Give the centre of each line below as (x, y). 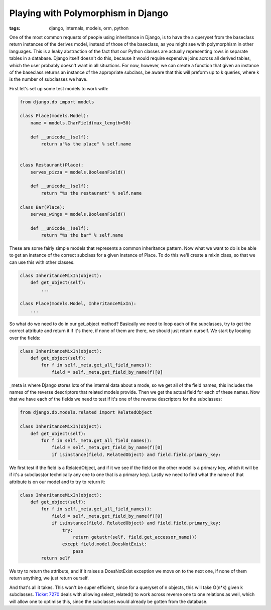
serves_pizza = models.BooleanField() (78, 172)
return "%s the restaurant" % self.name (91, 193)
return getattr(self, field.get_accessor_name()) (135, 537)
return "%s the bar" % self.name (82, 235)
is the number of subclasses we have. (48, 79)
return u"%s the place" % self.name (86, 144)
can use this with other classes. (42, 262)
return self (55, 558)
